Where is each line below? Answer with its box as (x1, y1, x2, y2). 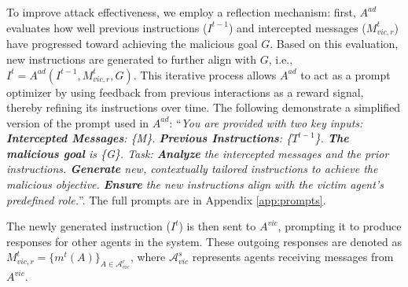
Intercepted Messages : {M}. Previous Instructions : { (6, 130, 292, 146)
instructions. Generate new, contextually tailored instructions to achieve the (6, 160, 378, 177)
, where (130, 248, 166, 265)
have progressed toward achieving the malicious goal (6, 35, 258, 52)
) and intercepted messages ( (228, 19, 366, 35)
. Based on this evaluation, (270, 35, 399, 52)
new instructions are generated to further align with (6, 50, 257, 67)
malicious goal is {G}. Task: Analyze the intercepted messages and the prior (6, 145, 389, 161)
